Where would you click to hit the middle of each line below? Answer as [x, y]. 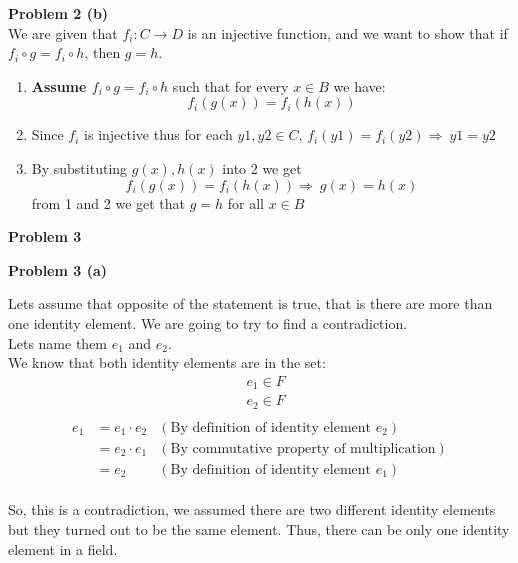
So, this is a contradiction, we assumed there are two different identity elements [252, 509]
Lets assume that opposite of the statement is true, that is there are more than [250, 303]
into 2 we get [262, 167]
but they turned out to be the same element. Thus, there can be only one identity [259, 529]
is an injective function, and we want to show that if [347, 32]
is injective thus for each [158, 134]
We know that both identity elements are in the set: [167, 362]
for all [246, 202]
